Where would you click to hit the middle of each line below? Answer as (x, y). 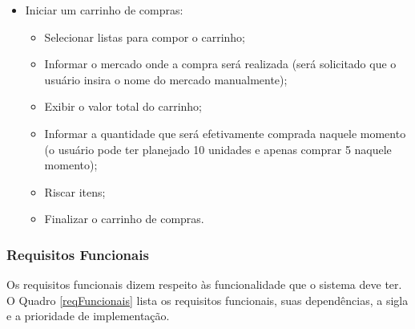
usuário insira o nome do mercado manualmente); (166, 79)
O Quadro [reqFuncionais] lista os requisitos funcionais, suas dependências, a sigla (207, 300)
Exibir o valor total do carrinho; (123, 106)
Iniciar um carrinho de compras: (104, 10)
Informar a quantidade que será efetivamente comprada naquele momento (225, 133)
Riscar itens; (75, 191)
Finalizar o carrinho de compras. (124, 219)
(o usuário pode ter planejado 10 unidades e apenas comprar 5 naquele (218, 149)
